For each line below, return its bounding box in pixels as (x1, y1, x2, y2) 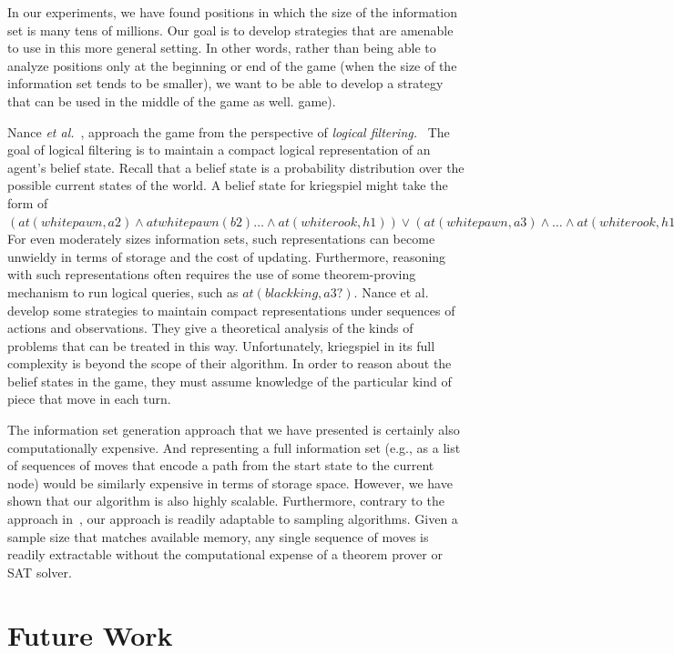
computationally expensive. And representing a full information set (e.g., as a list (7, 437, 461, 457)
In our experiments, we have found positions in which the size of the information (7, 3, 457, 21)
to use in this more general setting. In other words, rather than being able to (7, 38, 436, 57)
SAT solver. (7, 562, 72, 581)
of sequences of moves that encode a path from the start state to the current (7, 456, 434, 475)
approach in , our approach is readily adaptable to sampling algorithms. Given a (7, 509, 458, 528)
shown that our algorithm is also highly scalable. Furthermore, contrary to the (7, 491, 444, 510)
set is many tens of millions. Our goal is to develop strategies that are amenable (7, 20, 454, 39)
